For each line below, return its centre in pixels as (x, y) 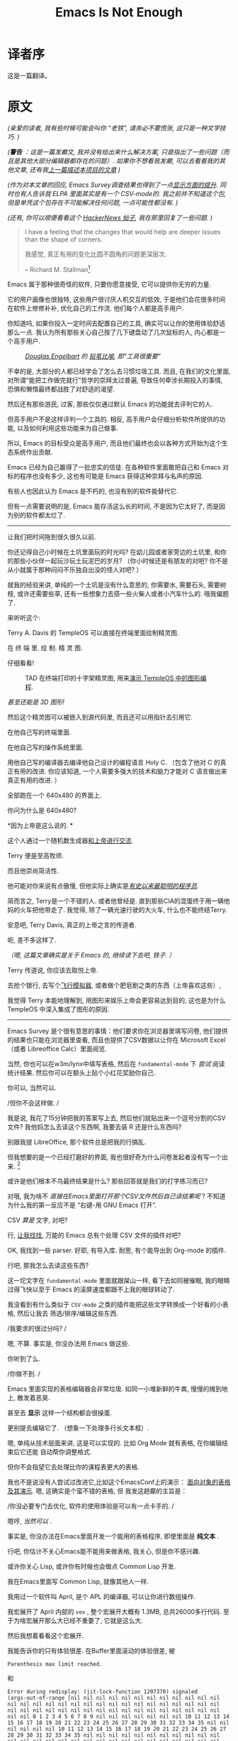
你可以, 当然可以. (32, 1088)
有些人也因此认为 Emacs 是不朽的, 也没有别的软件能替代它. (93, 491)
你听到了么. (24, 1359)
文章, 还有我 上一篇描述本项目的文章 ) (67, 169)
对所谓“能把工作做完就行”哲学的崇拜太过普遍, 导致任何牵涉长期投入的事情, (115, 380)
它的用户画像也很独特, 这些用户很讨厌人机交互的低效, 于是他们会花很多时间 (116, 299)
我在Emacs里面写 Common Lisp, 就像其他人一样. (78, 1582)
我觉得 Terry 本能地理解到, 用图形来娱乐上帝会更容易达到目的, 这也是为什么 (117, 1000)
